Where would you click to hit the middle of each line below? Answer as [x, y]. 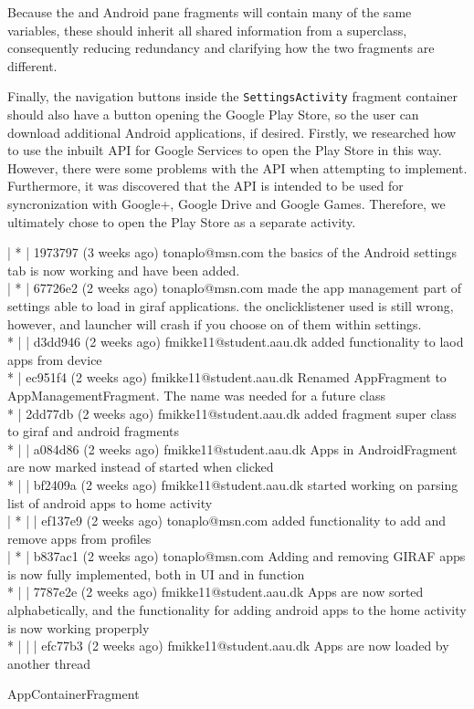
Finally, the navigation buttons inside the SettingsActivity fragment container [233, 96]
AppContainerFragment [74, 694]
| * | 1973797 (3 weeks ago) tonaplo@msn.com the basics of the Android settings [232, 252]
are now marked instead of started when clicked [141, 467]
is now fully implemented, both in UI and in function [156, 573]
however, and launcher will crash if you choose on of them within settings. [215, 323]
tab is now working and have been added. [124, 270]
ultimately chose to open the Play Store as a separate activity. [182, 221]
